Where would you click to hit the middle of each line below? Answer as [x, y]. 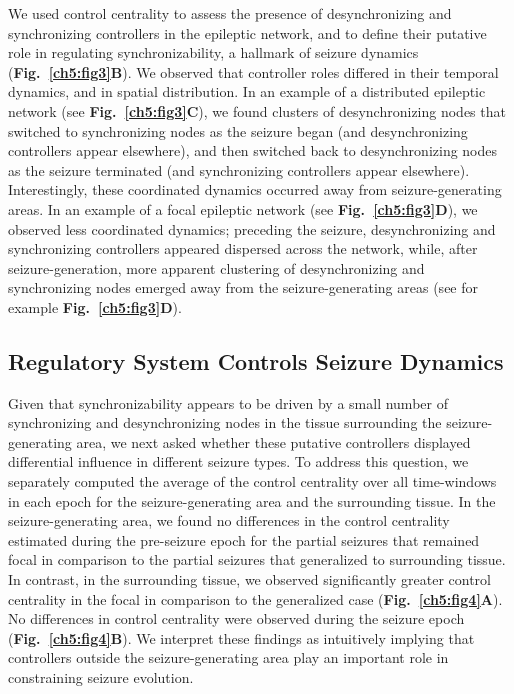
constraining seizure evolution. [101, 677]
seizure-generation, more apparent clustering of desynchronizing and [216, 267]
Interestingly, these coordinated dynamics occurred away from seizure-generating [255, 189]
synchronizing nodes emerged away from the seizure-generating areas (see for [243, 287]
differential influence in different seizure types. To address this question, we [238, 461]
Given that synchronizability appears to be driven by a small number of [228, 402]
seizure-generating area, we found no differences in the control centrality [229, 520]
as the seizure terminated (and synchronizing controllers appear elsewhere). [239, 169]
